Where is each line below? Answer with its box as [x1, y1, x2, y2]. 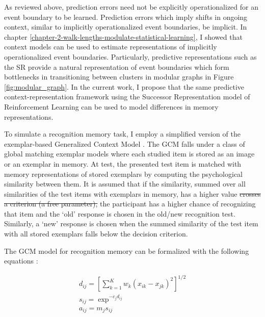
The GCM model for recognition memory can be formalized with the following [4, 245, 249, 256]
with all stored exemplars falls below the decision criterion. [4, 228, 188, 239]
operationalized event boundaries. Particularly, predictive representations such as [4, 51, 257, 62]
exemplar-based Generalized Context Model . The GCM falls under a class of [4, 138, 245, 149]
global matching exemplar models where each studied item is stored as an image [4, 148, 255, 159]
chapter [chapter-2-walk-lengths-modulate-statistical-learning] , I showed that [4, 31, 243, 42]
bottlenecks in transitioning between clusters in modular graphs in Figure [4, 71, 234, 82]
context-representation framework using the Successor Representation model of [4, 91, 250, 102]
